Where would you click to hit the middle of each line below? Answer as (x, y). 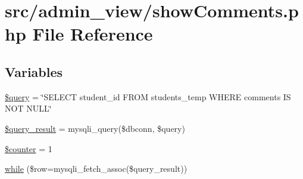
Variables (34, 71)
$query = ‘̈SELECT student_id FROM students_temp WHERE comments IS (148, 96)
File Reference (93, 34)
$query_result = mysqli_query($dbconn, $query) (95, 128)
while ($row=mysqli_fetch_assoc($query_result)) (96, 169)
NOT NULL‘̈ (28, 108)
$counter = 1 (29, 148)
